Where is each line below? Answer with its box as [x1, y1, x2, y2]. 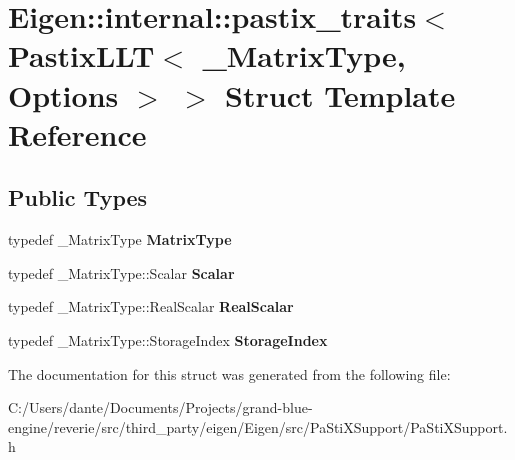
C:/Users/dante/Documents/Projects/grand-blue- [8, 397, 313, 418]
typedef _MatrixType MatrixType [8, 229, 232, 250]
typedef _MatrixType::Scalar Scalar [8, 262, 235, 283]
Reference [8, 113, 147, 154]
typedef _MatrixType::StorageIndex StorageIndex [8, 329, 328, 350]
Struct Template [225, 74, 456, 115]
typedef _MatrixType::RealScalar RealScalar [8, 296, 294, 317]
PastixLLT [8, 35, 155, 76]
